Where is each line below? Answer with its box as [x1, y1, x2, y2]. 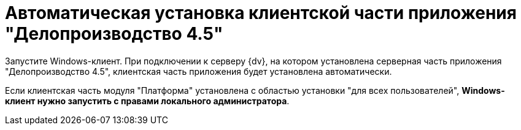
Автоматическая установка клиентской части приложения [5, 2, 517, 23]
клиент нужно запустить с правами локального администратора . [5, 95, 290, 106]
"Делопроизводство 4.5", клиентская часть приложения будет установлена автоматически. [5, 66, 392, 77]
